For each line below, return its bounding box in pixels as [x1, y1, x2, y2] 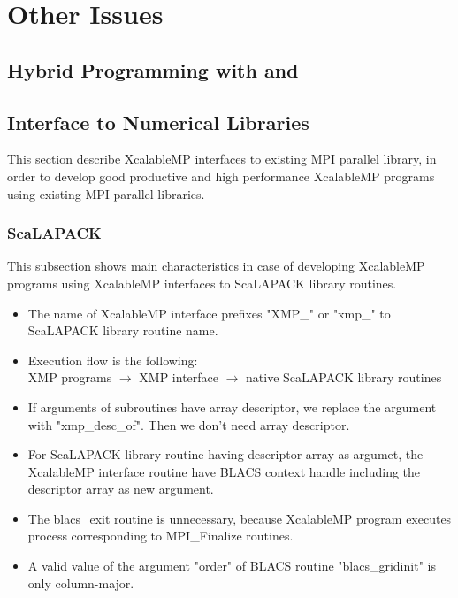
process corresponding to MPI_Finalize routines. [27, 526, 294, 545]
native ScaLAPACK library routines [246, 368, 442, 387]
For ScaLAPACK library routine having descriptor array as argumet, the [27, 445, 424, 464]
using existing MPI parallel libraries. [7, 184, 205, 203]
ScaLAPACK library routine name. [27, 321, 218, 340]
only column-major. [27, 573, 134, 592]
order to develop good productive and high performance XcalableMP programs [7, 166, 435, 185]
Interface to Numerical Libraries [7, 108, 309, 135]
